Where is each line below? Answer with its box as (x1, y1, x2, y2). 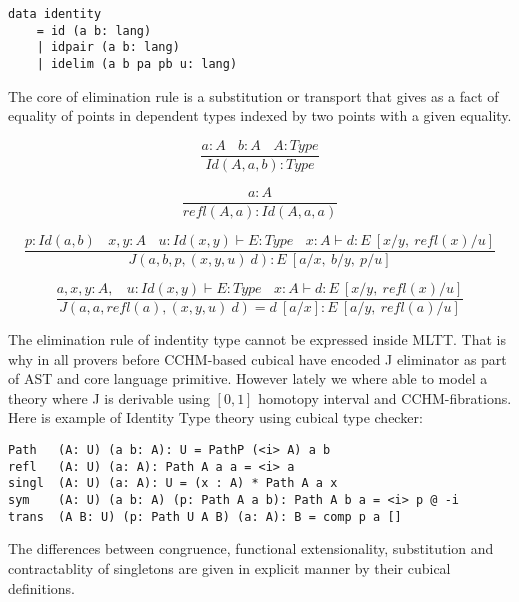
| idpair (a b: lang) (36, 40, 180, 55)
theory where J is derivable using (8, 387, 210, 408)
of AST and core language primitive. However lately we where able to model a (8, 368, 488, 389)
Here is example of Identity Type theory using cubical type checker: (8, 407, 423, 428)
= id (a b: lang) (36, 23, 152, 38)
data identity (8, 7, 102, 21)
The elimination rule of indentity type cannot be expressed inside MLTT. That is (8, 329, 506, 350)
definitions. (8, 577, 75, 598)
